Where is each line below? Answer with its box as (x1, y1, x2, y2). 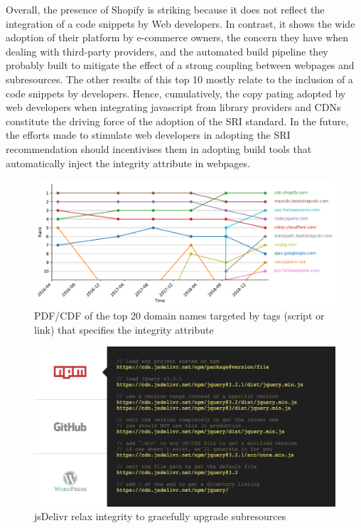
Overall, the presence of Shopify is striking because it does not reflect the (6, 2, 325, 16)
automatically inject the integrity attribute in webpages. (6, 155, 250, 170)
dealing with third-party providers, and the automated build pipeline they (6, 43, 328, 58)
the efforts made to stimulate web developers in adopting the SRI (6, 127, 291, 142)
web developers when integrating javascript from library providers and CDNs (6, 100, 341, 115)
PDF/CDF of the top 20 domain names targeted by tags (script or (34, 308, 325, 323)
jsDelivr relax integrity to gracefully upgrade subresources (34, 509, 286, 524)
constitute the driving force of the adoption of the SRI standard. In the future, (6, 113, 349, 128)
